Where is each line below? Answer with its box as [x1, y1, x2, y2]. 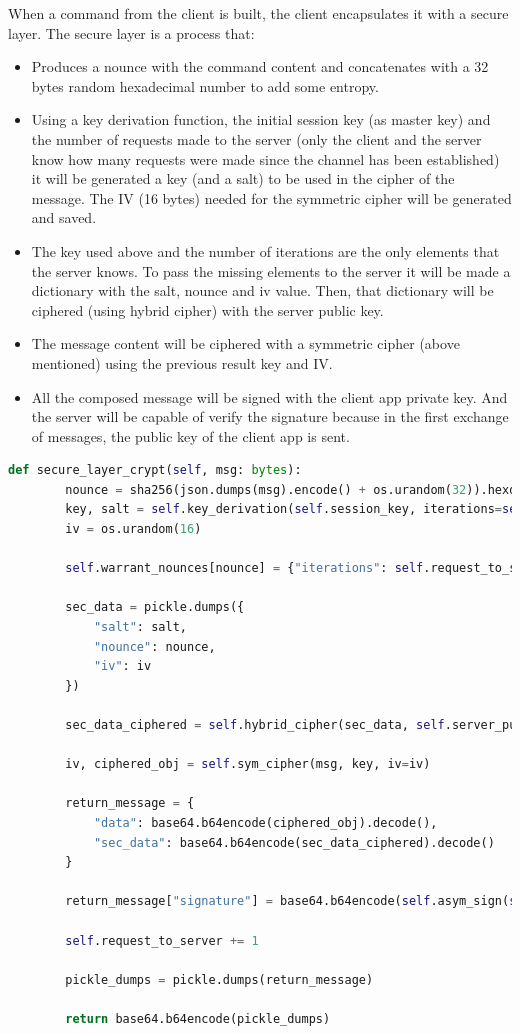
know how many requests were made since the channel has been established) [31, 148, 500, 169]
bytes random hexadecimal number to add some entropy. [31, 75, 379, 96]
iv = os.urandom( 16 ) [65, 522, 202, 537]
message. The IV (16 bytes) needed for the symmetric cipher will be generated [31, 187, 512, 208]
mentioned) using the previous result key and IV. [31, 352, 333, 373]
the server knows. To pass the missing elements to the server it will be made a [31, 260, 511, 281]
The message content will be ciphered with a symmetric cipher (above [31, 333, 460, 354]
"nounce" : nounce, [93, 639, 216, 654]
